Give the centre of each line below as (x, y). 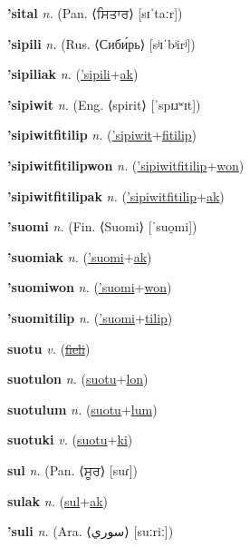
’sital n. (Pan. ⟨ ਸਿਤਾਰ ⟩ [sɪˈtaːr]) (95, 13)
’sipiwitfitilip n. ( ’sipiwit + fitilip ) (102, 135)
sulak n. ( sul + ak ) (58, 500)
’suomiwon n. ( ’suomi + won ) (90, 287)
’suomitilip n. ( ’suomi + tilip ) (90, 317)
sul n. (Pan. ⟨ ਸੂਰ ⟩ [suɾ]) (73, 469)
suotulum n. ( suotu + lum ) (82, 409)
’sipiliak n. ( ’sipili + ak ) (73, 74)
